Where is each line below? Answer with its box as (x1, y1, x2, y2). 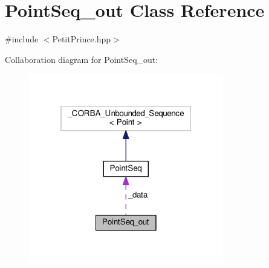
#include (5, 33, 39, 45)
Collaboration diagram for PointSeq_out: (5, 53, 158, 65)
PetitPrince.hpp (52, 33, 111, 45)
